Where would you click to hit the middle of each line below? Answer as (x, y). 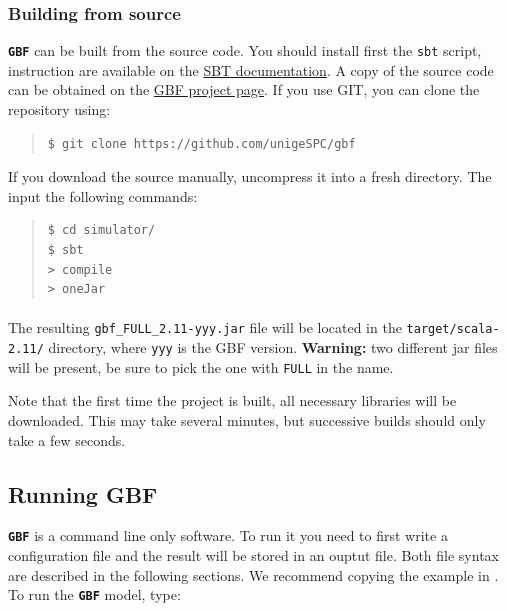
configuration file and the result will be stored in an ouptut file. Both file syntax (253, 555)
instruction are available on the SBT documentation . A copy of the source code (251, 69)
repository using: (59, 109)
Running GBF (83, 493)
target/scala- (453, 329)
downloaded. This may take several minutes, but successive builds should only (247, 419)
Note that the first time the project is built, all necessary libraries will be (232, 400)
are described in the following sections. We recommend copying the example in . (253, 574)
